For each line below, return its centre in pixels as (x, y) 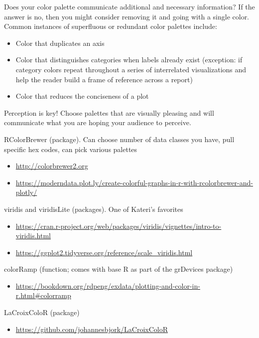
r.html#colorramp (43, 295)
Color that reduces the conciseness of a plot (82, 96)
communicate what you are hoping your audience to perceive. (98, 122)
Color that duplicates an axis (60, 43)
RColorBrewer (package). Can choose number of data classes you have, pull (119, 139)
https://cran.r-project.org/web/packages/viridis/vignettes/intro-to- (119, 226)
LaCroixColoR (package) (42, 312)
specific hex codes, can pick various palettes (71, 149)
